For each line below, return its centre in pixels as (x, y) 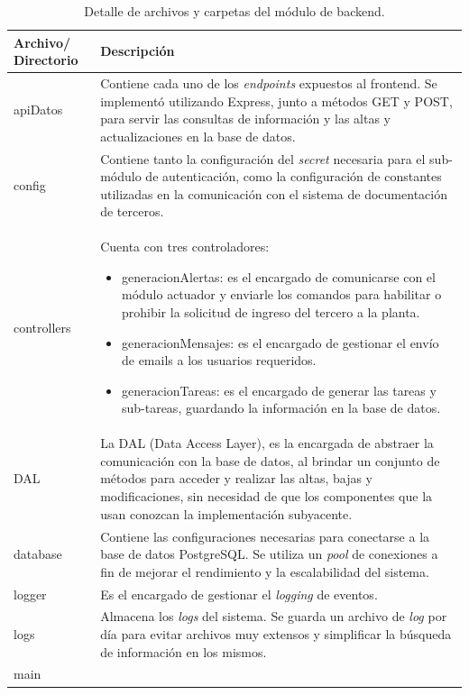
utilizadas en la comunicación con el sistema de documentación (274, 193)
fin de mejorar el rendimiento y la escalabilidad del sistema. (265, 571)
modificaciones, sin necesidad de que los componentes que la (267, 496)
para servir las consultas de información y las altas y (246, 119)
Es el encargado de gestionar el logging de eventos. (239, 594)
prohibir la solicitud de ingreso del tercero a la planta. (271, 312)
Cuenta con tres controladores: (185, 247)
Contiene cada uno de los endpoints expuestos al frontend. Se (269, 83)
